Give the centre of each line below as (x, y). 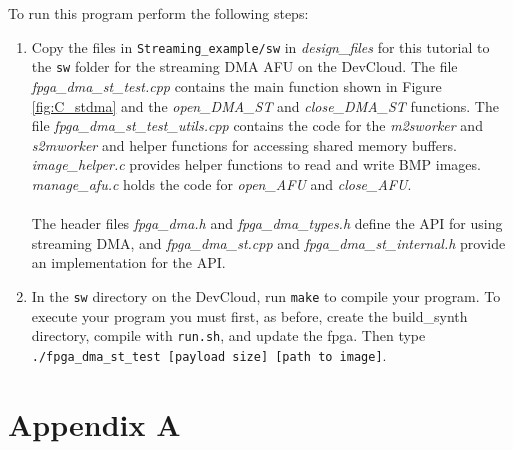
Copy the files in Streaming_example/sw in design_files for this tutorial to (260, 46)
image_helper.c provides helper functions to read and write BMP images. (256, 164)
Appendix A (94, 423)
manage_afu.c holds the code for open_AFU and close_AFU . (221, 184)
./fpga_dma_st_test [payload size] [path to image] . (209, 354)
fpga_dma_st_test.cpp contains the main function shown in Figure (236, 86)
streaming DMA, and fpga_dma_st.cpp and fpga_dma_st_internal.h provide (268, 242)
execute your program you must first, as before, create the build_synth (249, 315)
